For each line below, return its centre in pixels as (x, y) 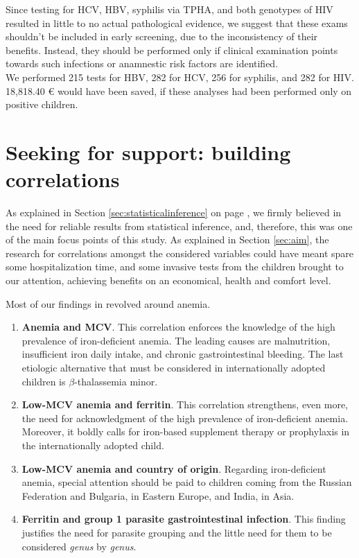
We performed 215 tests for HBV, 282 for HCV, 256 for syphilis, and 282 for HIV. (180, 77)
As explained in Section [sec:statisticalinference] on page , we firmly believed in (174, 212)
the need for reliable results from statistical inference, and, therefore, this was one (179, 226)
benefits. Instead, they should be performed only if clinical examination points (172, 50)
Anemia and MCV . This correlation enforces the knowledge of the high (178, 327)
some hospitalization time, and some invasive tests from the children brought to (175, 267)
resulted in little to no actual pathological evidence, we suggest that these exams (177, 23)
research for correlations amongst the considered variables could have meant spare (180, 253)
